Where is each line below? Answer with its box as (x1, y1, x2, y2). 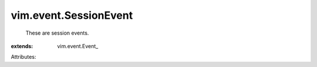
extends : (11, 42, 33, 49)
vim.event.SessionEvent (11, 9, 133, 22)
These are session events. (25, 29, 89, 36)
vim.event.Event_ (57, 42, 99, 49)
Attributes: (11, 53, 36, 61)
